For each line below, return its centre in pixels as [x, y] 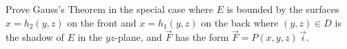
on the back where [240, 22]
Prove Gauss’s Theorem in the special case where [109, 9]
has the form [202, 37]
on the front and [102, 22]
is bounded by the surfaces [283, 9]
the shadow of [35, 37]
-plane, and [138, 37]
